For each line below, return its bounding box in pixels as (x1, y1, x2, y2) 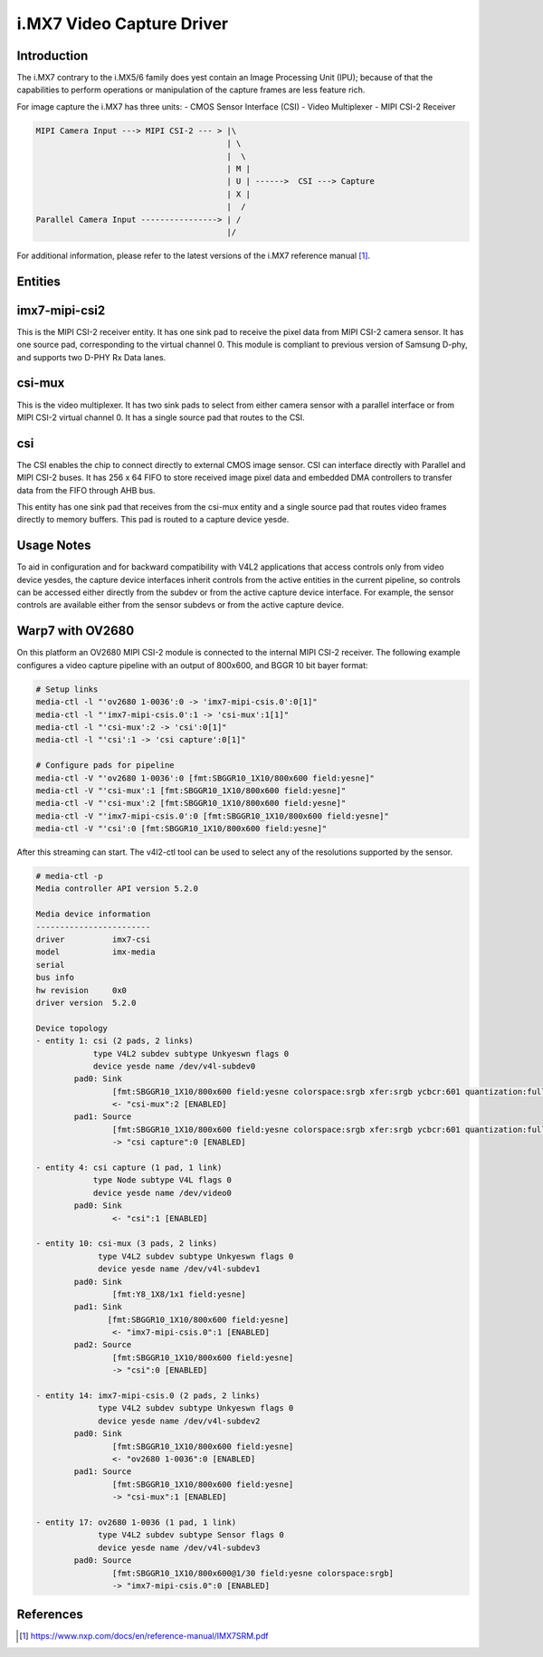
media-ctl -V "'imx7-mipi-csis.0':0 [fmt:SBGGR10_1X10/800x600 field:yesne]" (35, 810, 389, 821)
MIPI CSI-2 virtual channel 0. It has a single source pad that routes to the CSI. (16, 412, 305, 423)
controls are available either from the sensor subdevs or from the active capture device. (16, 599, 345, 610)
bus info (35, 972, 75, 982)
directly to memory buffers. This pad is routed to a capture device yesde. (16, 514, 290, 525)
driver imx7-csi (35, 934, 151, 944)
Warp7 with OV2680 (16, 623, 135, 638)
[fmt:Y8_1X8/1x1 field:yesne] (111, 1288, 246, 1299)
